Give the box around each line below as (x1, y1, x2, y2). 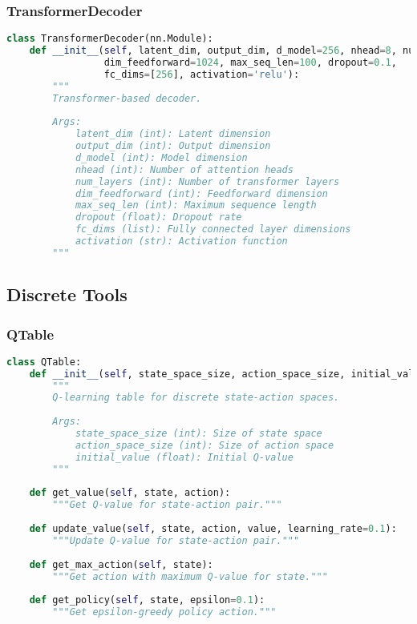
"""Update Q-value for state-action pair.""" (52, 534, 300, 546)
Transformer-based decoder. (52, 92, 202, 104)
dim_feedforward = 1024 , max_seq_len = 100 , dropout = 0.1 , (103, 56, 397, 68)
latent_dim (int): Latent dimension (75, 128, 271, 140)
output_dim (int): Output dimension (75, 140, 271, 152)
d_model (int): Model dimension (75, 151, 248, 163)
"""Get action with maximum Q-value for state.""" (52, 570, 328, 582)
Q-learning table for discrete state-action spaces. (52, 392, 340, 404)
